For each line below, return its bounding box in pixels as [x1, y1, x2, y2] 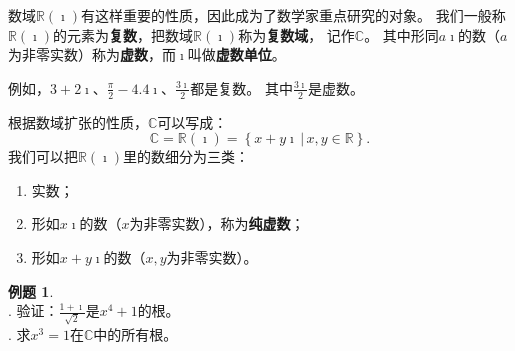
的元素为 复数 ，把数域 [53, 24, 194, 45]
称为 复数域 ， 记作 [238, 24, 355, 45]
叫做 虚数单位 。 [187, 44, 286, 65]
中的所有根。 [93, 323, 178, 344]
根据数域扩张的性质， [8, 111, 148, 132]
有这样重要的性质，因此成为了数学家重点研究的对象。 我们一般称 [81, 5, 506, 25]
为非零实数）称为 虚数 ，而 [8, 44, 176, 65]
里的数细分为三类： [123, 146, 250, 167]
